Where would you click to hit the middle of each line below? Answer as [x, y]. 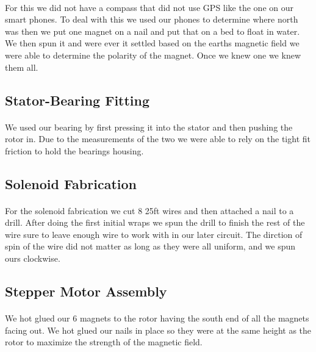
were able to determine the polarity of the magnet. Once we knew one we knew [153, 55]
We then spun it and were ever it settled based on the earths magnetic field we [152, 43]
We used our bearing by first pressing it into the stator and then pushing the [149, 127]
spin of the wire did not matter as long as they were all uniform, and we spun [150, 246]
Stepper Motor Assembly [86, 291]
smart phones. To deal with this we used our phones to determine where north [152, 19]
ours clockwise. [33, 258]
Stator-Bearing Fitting [77, 100]
